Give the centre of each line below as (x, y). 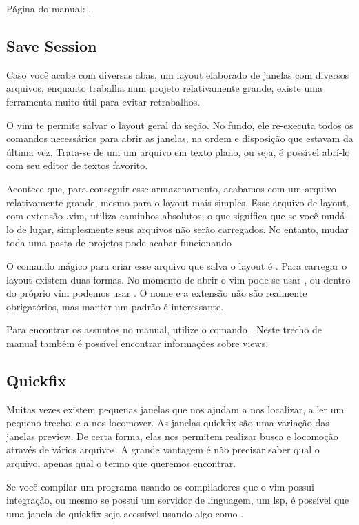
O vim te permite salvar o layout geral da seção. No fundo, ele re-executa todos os (180, 125)
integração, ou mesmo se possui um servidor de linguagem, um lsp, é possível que (178, 500)
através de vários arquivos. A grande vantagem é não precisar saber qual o (163, 449)
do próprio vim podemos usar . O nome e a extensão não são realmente (157, 293)
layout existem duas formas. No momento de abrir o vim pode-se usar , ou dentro (178, 279)
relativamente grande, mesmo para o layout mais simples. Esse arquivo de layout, (178, 202)
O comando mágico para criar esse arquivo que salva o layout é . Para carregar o (177, 265)
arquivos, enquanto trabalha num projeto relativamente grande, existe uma (164, 88)
